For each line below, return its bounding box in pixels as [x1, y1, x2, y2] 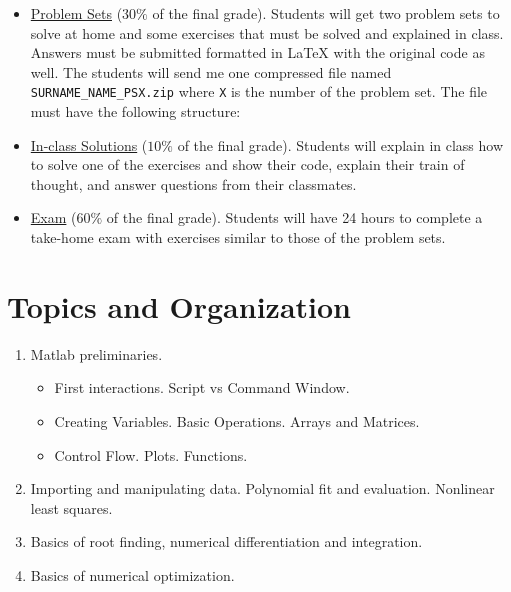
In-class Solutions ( [30, 134, 148, 155]
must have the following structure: [30, 101, 241, 122]
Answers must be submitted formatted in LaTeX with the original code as [30, 42, 485, 63]
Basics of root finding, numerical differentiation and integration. [30, 531, 423, 552]
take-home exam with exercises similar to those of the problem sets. [30, 227, 446, 247]
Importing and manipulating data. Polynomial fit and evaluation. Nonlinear [30, 478, 495, 499]
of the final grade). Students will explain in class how [177, 134, 504, 155]
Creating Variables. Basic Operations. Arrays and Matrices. [54, 410, 420, 431]
